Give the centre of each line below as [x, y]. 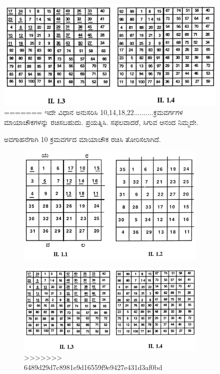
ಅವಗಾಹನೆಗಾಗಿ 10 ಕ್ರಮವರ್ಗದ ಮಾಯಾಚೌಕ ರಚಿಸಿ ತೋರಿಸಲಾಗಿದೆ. [82, 139]
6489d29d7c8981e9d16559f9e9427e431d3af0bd [93, 367]
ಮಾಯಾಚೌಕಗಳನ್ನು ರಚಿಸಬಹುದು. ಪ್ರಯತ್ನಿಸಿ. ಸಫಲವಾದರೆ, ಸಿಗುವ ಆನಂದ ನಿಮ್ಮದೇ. [101, 122]
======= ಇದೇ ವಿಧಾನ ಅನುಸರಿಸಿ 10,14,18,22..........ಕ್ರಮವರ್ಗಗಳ [93, 112]
